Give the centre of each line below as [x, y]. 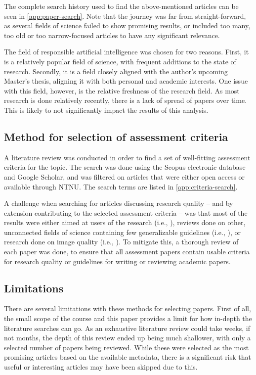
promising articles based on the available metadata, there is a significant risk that [128, 357]
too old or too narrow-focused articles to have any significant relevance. [112, 35]
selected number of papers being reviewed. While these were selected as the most [127, 347]
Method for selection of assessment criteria [116, 136]
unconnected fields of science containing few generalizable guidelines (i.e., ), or [123, 232]
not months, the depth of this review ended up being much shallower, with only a [128, 338]
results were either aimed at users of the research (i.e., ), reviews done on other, [125, 222]
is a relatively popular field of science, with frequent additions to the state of [120, 61]
